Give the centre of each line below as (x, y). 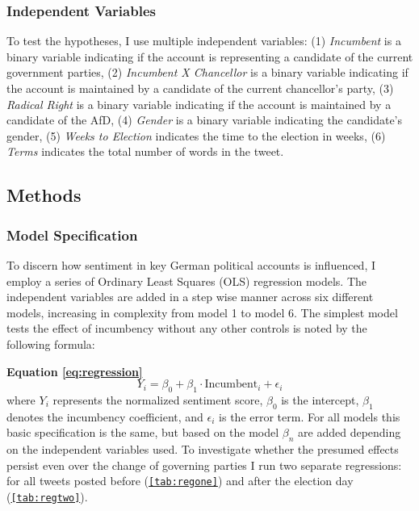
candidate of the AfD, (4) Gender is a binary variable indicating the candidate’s (205, 120)
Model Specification (72, 235)
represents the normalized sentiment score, (158, 399)
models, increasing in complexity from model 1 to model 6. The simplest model (202, 312)
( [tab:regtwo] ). (47, 496)
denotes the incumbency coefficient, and (105, 416)
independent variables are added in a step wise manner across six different (190, 297)
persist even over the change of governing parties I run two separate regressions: (204, 465)
